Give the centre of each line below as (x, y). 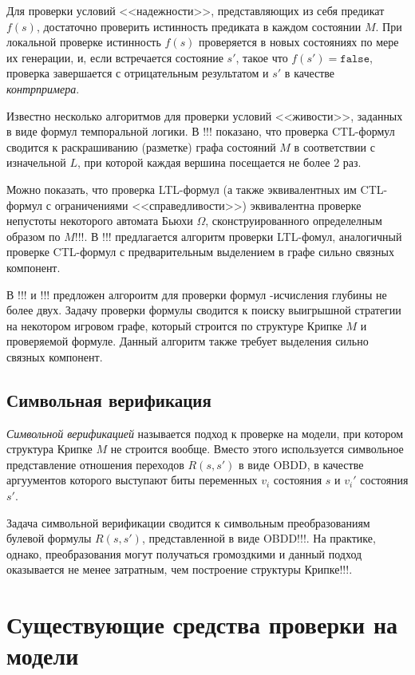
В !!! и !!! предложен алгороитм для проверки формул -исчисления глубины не (197, 294)
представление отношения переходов (95, 464)
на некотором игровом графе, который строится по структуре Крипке (174, 325)
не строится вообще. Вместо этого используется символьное (257, 449)
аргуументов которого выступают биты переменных (132, 480)
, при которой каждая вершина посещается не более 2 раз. (219, 162)
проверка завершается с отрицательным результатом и (138, 73)
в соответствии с (334, 146)
